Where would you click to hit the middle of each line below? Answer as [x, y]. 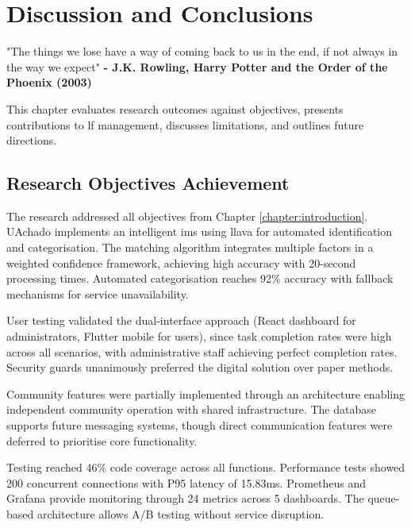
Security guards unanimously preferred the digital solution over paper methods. [200, 367]
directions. [32, 140]
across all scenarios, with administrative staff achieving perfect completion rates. [202, 351]
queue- [384, 498]
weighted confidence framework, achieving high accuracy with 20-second [181, 262]
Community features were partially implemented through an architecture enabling [205, 393]
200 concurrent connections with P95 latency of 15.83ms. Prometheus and [186, 482]
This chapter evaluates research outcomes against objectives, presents [175, 108]
